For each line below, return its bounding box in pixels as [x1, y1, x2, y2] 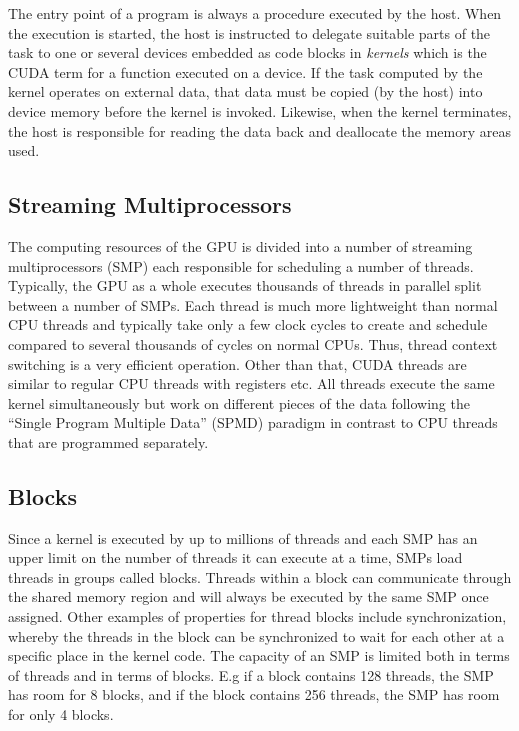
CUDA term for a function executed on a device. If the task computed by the [8, 61, 483, 82]
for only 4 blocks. [8, 704, 114, 725]
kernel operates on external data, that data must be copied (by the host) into [8, 81, 483, 102]
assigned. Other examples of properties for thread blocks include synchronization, [8, 606, 507, 627]
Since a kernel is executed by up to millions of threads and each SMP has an [8, 527, 478, 548]
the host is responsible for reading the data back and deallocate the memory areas [8, 120, 512, 141]
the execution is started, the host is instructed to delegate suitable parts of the [8, 22, 491, 43]
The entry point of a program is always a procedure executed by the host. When [8, 3, 502, 23]
